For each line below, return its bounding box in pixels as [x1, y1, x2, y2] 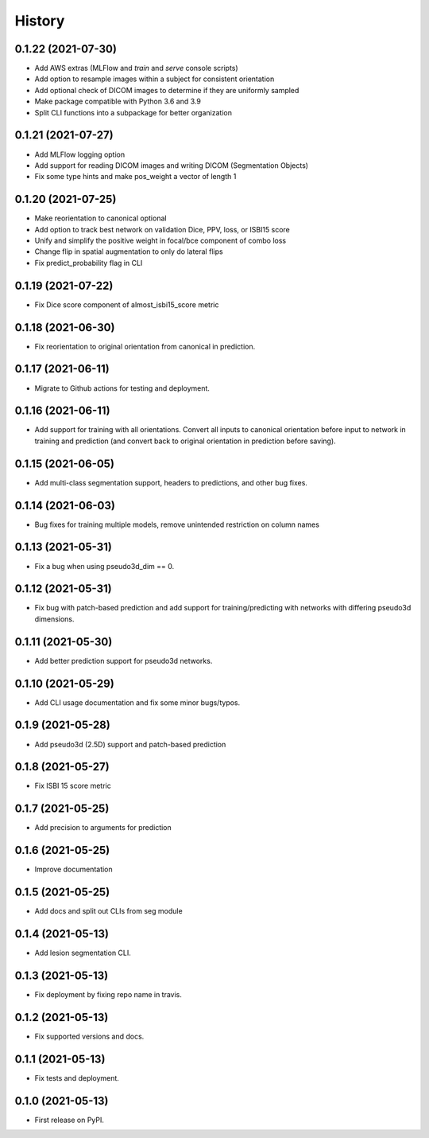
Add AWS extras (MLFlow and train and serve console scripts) [34, 64, 238, 73]
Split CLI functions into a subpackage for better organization [34, 107, 232, 117]
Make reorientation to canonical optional [34, 213, 167, 223]
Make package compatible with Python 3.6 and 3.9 [34, 96, 202, 107]
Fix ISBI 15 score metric [34, 781, 111, 791]
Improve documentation [34, 864, 113, 875]
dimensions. [34, 614, 75, 624]
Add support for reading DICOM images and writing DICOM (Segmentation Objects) [34, 160, 309, 170]
